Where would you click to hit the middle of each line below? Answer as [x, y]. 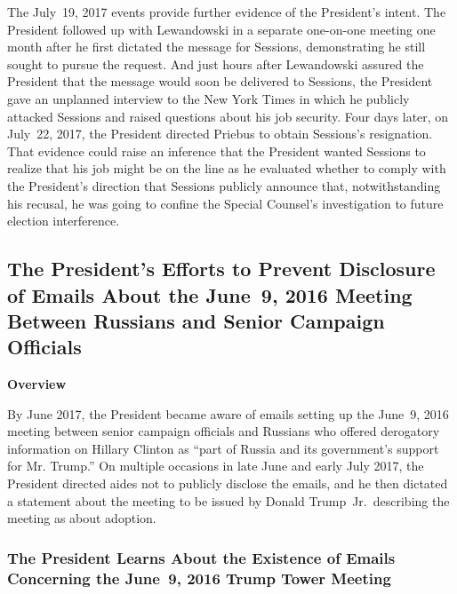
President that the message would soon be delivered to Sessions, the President [220, 81]
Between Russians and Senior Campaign [196, 320]
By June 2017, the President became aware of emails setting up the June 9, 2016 [228, 413]
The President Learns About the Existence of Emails [201, 557]
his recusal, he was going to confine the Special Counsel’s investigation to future [225, 203]
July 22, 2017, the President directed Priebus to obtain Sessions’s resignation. [220, 134]
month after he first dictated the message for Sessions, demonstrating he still [216, 47]
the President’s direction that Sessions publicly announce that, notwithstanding [224, 185]
